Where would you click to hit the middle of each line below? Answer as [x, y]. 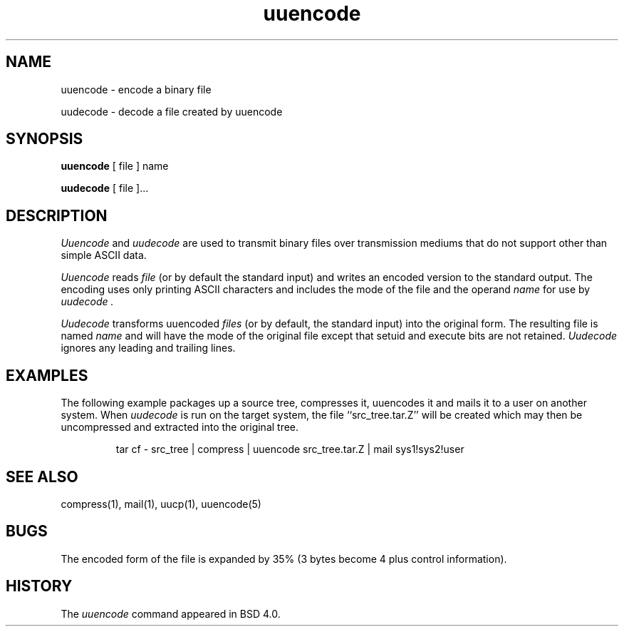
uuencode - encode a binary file [136, 89]
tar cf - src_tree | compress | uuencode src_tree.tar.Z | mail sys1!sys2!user [290, 449]
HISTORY [39, 586]
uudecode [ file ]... [105, 188]
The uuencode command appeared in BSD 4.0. [171, 613]
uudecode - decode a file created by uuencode [172, 111]
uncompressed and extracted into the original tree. [180, 427]
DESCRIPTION [57, 215]
